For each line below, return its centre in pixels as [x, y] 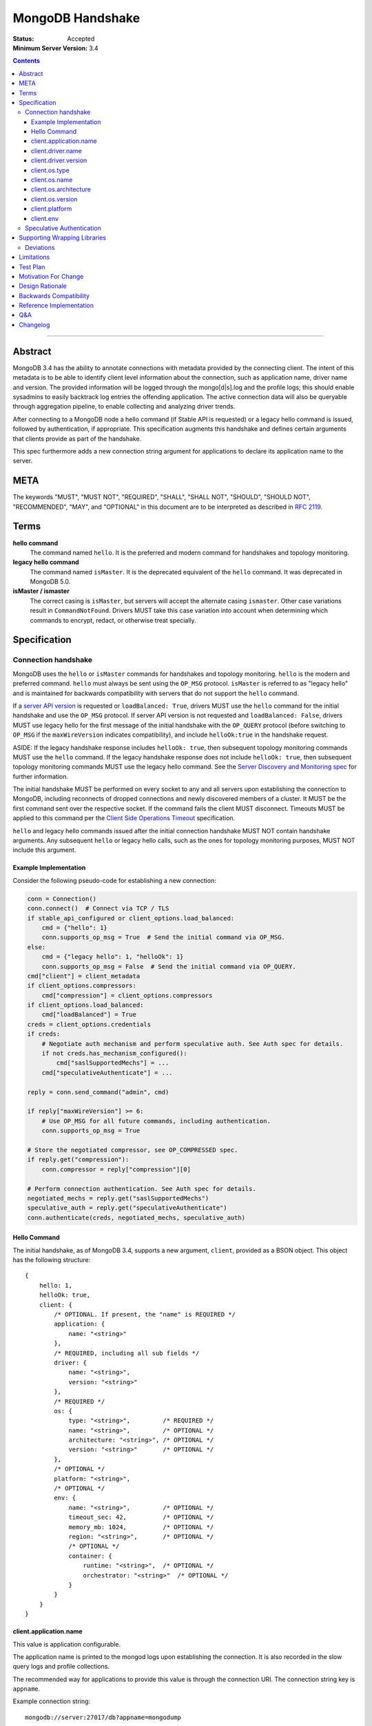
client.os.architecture [61, 189]
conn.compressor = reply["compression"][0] [116, 1169]
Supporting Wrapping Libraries [63, 237]
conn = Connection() [62, 899]
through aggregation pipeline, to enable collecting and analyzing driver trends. [124, 407]
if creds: [44, 1034]
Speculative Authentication [63, 228]
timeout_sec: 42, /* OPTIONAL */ [141, 1517]
